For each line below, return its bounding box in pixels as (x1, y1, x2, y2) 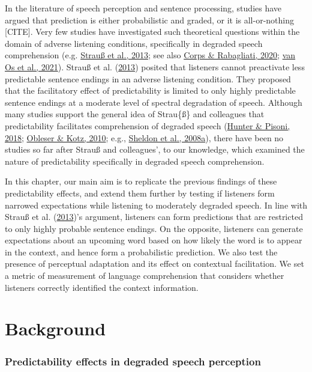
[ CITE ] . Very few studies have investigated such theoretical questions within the (5, 25, 300, 38)
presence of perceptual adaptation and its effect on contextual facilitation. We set (5, 257, 304, 270)
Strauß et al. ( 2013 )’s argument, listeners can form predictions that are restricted (5, 210, 303, 223)
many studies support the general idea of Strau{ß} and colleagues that (5, 108, 265, 120)
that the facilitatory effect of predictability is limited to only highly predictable (5, 84, 296, 97)
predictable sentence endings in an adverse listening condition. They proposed (5, 72, 291, 85)
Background (5, 316, 106, 341)
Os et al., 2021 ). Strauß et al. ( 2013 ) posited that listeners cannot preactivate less (5, 60, 305, 73)
